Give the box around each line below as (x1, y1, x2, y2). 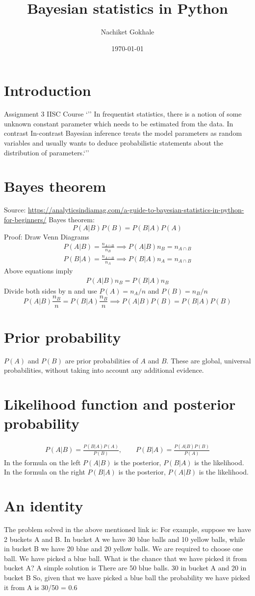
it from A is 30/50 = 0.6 (4, 582, 77, 592)
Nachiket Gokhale (101, 27, 154, 37)
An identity (4, 496, 83, 516)
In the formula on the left (4, 457, 81, 467)
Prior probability (4, 327, 121, 347)
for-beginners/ (4, 214, 47, 224)
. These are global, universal (166, 355, 251, 365)
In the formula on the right (4, 467, 85, 477)
